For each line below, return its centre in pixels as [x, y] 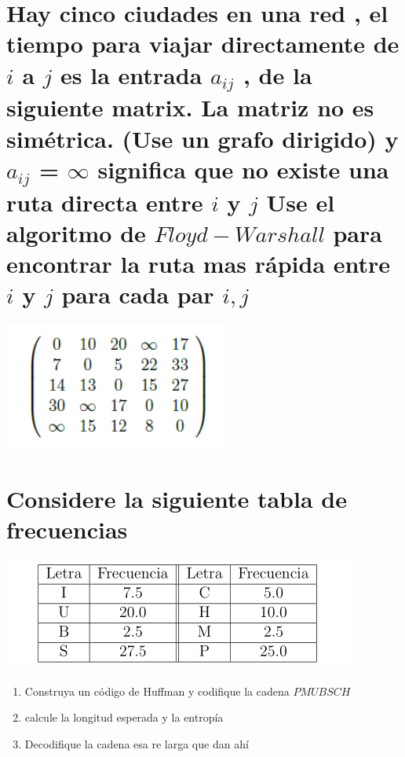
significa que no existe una [243, 169]
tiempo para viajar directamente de [203, 44]
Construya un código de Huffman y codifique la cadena [157, 691]
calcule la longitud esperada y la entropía [124, 717]
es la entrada [131, 74]
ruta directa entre [105, 202]
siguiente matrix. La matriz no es [190, 107]
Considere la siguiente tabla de [177, 499]
